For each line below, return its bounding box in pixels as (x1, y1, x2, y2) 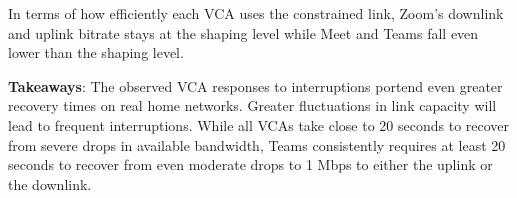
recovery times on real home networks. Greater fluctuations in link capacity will (8, 95, 497, 116)
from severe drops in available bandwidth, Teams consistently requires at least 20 (8, 134, 506, 155)
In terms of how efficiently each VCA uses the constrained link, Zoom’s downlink (8, 3, 504, 23)
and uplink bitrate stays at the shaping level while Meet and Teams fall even (8, 22, 479, 43)
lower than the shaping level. (8, 42, 184, 63)
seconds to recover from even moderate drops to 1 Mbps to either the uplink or (8, 154, 493, 175)
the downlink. (8, 173, 92, 194)
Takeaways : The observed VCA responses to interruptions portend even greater (8, 75, 503, 96)
